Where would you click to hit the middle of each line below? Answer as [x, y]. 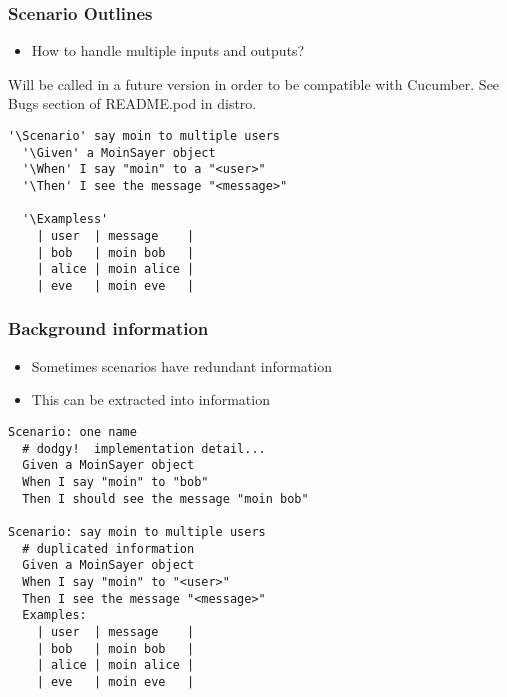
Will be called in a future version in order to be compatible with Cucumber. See [254, 83]
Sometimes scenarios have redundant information [181, 365]
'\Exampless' [65, 219]
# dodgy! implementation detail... [144, 448]
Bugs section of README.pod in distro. [132, 103]
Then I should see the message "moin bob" [165, 498]
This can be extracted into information [150, 399]
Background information [108, 328]
